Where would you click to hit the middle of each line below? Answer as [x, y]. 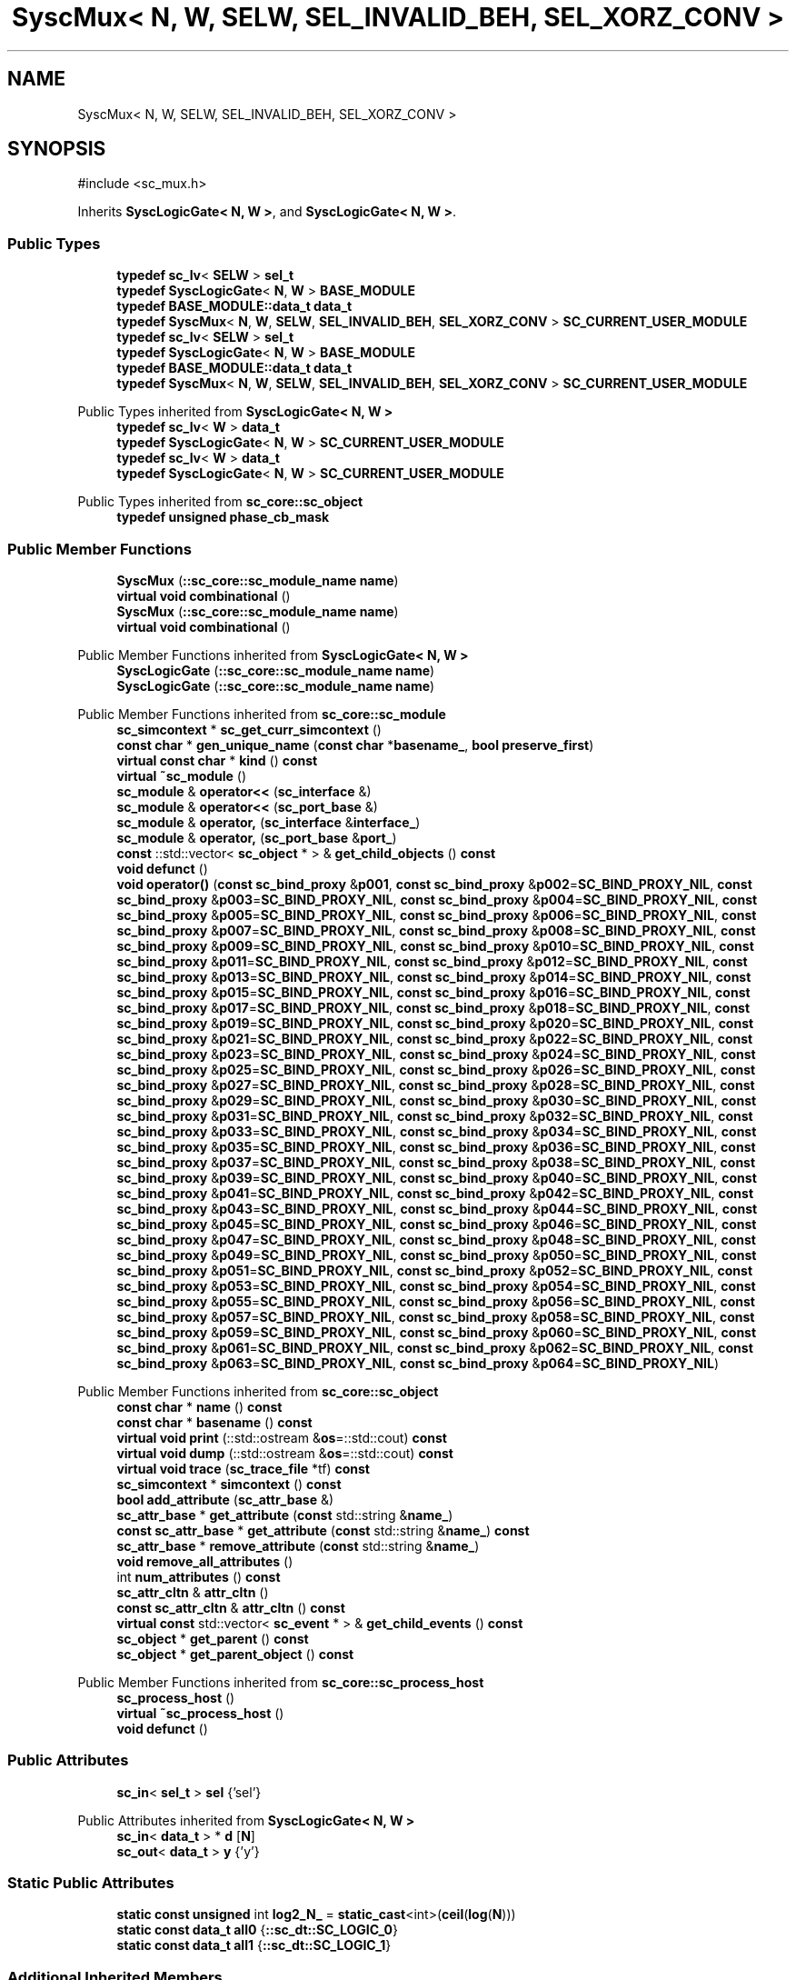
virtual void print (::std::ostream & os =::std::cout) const [282, 1437]
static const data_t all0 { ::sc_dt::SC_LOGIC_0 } [257, 1930]
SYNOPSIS [57, 149]
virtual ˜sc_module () [182, 775]
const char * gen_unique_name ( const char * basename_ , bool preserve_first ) [355, 745]
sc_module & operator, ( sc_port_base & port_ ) [257, 837]
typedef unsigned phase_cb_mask [223, 517]
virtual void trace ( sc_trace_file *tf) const [243, 1468]
